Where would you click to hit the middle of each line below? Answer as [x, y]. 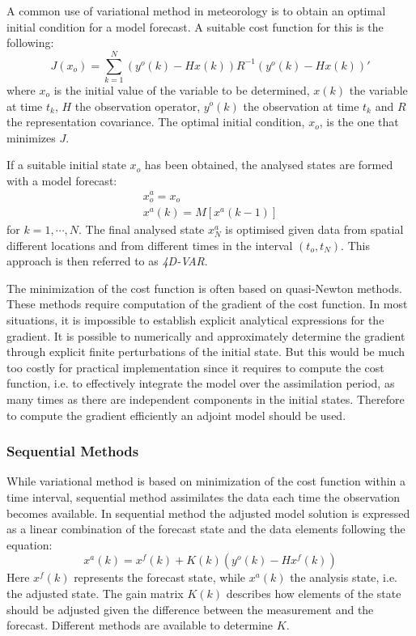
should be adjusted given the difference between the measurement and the [190, 609]
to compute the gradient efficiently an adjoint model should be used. [176, 415]
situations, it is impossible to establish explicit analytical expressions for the [195, 320]
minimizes [31, 137]
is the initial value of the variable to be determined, [182, 89]
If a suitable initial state [66, 165]
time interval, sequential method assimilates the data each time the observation [204, 497]
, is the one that [359, 122]
